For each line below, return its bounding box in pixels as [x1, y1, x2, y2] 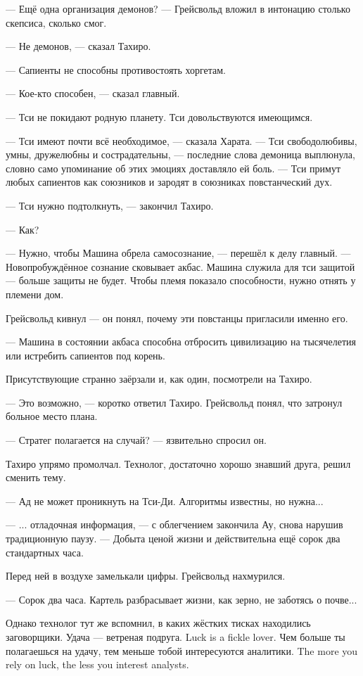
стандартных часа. [6, 544, 84, 559]
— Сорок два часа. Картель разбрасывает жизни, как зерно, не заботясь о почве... [6, 592, 357, 606]
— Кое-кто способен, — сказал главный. [6, 86, 180, 101]
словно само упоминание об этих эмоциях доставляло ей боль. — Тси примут [6, 160, 341, 175]
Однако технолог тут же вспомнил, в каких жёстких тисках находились [6, 616, 311, 630]
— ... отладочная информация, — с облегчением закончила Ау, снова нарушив [6, 517, 343, 532]
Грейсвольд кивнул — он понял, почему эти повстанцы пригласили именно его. [6, 310, 348, 325]
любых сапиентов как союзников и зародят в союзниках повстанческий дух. [6, 174, 333, 189]
